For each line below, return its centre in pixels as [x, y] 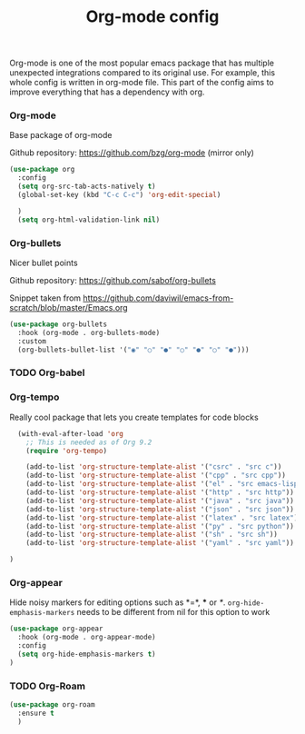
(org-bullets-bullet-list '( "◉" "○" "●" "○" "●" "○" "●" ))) [133, 350]
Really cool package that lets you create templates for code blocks [134, 417]
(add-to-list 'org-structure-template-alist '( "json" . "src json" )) [160, 509]
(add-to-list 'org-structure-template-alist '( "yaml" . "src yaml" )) [160, 543]
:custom [32, 341]
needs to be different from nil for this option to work [173, 612]
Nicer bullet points [44, 263]
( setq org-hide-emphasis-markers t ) [87, 654]
